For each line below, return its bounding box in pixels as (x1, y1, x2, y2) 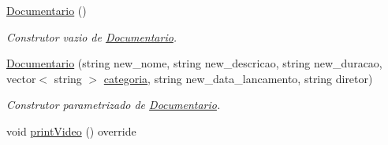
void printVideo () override (6, 122, 136, 139)
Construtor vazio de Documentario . (6, 28, 177, 45)
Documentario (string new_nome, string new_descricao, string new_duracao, (6, 55, 382, 71)
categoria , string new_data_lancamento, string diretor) (103, 70, 373, 86)
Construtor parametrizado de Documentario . (6, 96, 221, 113)
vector (6, 70, 36, 86)
